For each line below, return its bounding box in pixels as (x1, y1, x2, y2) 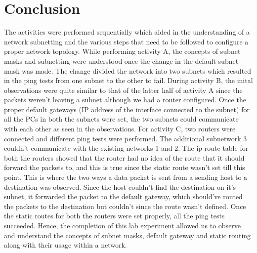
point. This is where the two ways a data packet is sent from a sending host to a (4, 172, 248, 182)
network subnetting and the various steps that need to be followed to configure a (4, 36, 249, 46)
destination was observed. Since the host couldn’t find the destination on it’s (4, 181, 236, 192)
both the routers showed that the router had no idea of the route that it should (4, 152, 245, 163)
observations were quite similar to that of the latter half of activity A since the (4, 84, 243, 95)
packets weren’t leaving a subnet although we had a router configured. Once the (4, 94, 246, 105)
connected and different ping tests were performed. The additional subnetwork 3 (4, 133, 247, 143)
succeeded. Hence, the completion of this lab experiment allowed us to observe (4, 220, 241, 230)
